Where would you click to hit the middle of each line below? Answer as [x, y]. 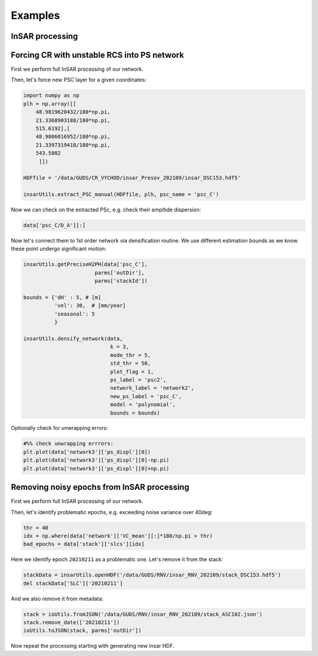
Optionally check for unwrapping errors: [59, 428]
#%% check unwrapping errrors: [69, 444]
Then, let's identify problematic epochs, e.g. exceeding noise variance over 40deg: [112, 512]
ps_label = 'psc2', [138, 380]
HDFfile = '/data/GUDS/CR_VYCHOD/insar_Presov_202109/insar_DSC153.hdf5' [132, 178]
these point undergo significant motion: [59, 249]
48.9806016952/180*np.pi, [73, 137]
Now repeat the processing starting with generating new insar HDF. [93, 646]
